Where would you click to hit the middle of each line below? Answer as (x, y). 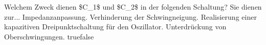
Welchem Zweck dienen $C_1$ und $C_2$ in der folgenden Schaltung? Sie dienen (133, 7)
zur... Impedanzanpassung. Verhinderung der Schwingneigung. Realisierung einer (130, 16)
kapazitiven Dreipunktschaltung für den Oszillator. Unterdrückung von (115, 27)
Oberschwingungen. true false (49, 36)
